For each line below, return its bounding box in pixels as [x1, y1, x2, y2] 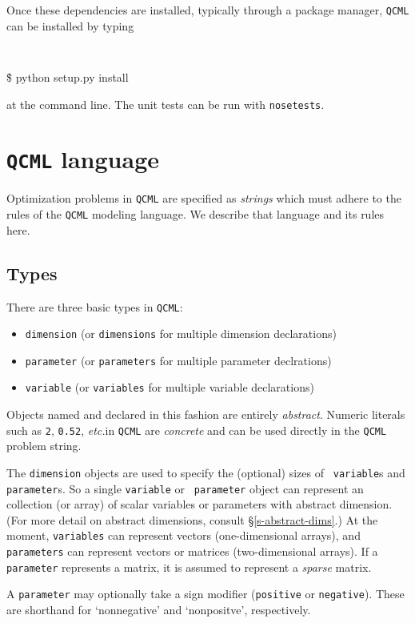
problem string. [6, 437, 82, 454]
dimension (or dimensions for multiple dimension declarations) [25, 325, 337, 342]
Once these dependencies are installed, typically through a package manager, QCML [6, 2, 409, 18]
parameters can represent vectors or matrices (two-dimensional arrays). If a [6, 543, 378, 560]
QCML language [6, 143, 160, 175]
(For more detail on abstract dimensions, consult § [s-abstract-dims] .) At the [6, 511, 378, 528]
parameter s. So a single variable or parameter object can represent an [6, 480, 364, 496]
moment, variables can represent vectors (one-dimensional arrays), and [6, 527, 361, 544]
